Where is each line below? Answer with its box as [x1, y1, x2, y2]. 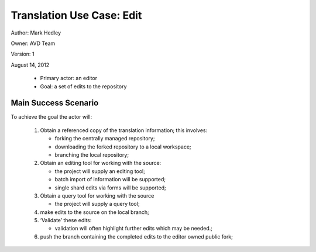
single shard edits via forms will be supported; [54, 184, 166, 191]
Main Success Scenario [11, 98, 99, 108]
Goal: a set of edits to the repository [40, 82, 127, 90]
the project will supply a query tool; [54, 201, 140, 208]
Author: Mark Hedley [11, 29, 61, 36]
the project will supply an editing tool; [54, 167, 146, 175]
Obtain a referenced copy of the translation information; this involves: [40, 126, 208, 134]
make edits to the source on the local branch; [40, 208, 149, 216]
